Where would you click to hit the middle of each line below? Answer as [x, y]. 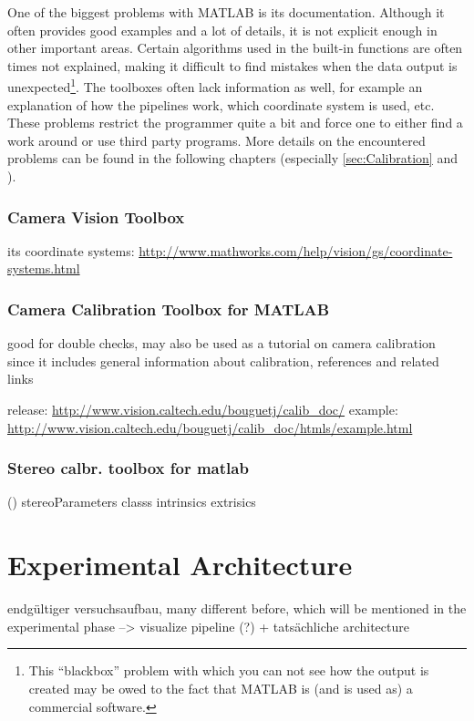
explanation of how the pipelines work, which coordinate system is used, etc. [221, 104]
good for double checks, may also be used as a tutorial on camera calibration [222, 343]
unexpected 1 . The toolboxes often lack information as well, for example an [215, 86]
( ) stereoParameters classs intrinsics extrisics [132, 502]
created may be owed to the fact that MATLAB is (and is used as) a [221, 688]
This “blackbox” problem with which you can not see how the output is [229, 670]
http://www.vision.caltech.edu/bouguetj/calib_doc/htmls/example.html [210, 427]
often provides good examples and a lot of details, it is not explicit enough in [222, 30]
